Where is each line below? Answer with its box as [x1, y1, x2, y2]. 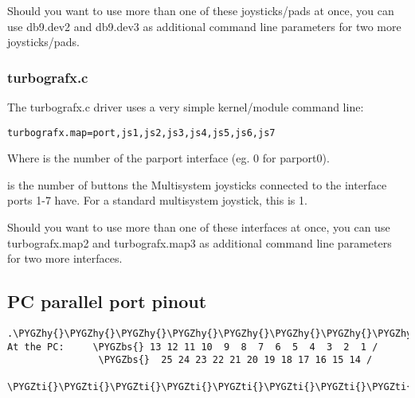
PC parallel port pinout [7, 289, 207, 314]
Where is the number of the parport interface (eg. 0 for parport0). [7, 150, 330, 166]
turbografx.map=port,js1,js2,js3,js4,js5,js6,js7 [7, 127, 276, 139]
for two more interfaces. [7, 250, 123, 267]
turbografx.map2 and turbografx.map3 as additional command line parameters [7, 234, 392, 251]
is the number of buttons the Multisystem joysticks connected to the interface [7, 176, 387, 193]
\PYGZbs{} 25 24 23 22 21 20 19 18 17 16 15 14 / [98, 354, 373, 366]
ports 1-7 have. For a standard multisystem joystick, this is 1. [7, 192, 307, 209]
